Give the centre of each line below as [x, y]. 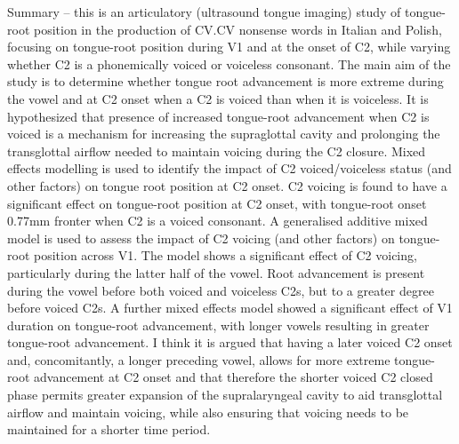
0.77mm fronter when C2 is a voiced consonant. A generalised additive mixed [217, 221]
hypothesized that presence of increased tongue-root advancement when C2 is [218, 116]
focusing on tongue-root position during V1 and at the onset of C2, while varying [229, 47]
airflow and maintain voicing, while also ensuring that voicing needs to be [208, 412]
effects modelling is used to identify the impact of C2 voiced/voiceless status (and [229, 168]
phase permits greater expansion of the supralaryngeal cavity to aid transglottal [225, 395]
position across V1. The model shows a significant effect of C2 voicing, [225, 255]
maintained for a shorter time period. [109, 429]
